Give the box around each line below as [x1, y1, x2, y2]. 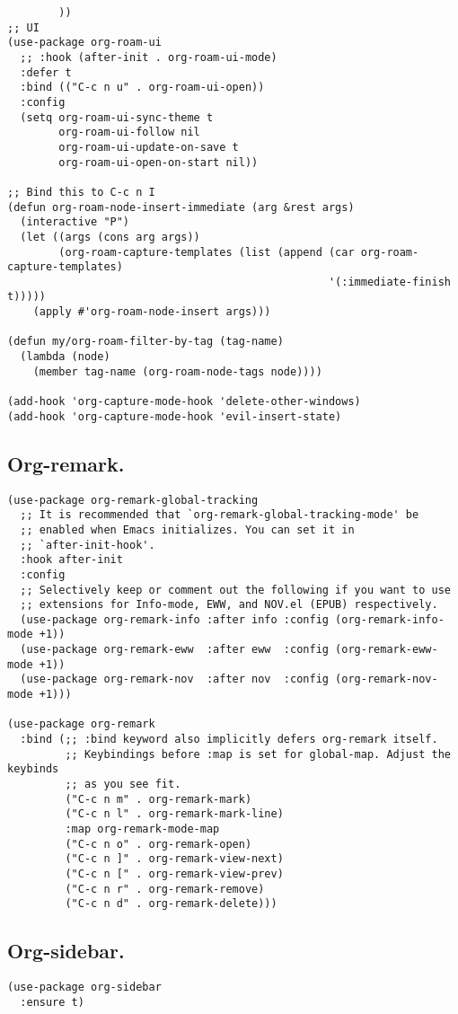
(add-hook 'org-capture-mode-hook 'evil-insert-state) [7, 410, 342, 423]
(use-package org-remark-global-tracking [7, 493, 259, 507]
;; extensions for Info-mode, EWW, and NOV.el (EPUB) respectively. [20, 598, 438, 612]
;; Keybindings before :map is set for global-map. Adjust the [65, 747, 451, 761]
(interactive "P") [20, 216, 130, 229]
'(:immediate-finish [328, 275, 451, 288]
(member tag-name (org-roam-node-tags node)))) [32, 365, 322, 378]
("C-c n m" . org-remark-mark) [65, 792, 252, 806]
